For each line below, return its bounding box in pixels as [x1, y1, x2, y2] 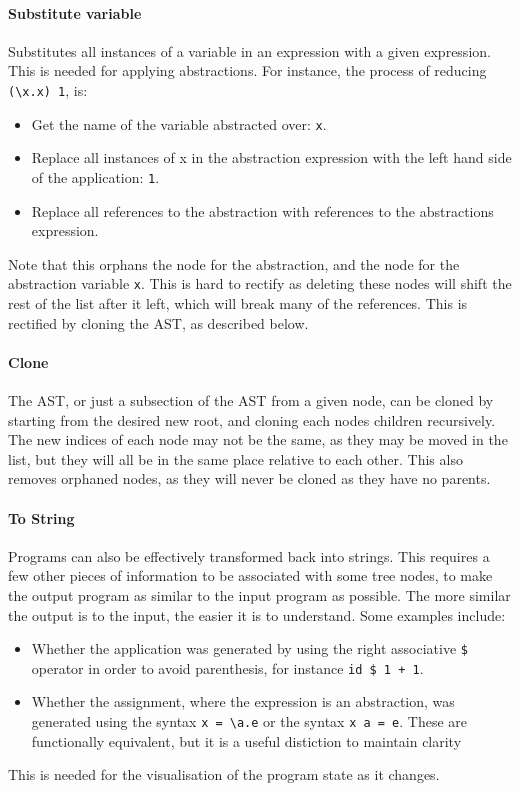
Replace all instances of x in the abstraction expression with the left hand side [31, 147, 512, 168]
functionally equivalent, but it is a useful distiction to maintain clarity [31, 730, 462, 751]
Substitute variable [8, 2, 142, 23]
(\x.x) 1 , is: [8, 79, 88, 100]
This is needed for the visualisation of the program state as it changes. [8, 764, 440, 785]
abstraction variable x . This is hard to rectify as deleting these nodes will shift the [8, 273, 512, 294]
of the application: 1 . [31, 166, 160, 187]
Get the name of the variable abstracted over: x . [31, 113, 327, 134]
